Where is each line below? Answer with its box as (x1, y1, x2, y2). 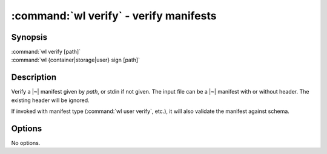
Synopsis (11, 32, 48, 42)
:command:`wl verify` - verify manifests (11, 9, 217, 22)
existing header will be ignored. (11, 97, 90, 104)
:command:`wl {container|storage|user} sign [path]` (11, 56, 140, 63)
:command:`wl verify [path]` (11, 48, 81, 56)
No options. (11, 140, 41, 147)
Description (11, 72, 57, 83)
